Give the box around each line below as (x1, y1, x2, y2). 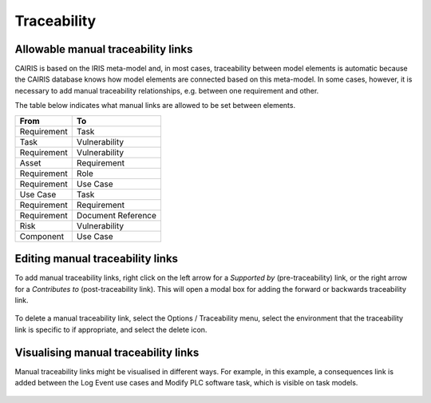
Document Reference (76, 209, 157, 221)
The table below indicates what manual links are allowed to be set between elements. (14, 101, 295, 110)
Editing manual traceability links (14, 252, 179, 265)
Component (19, 230, 64, 241)
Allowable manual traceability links (14, 42, 193, 56)
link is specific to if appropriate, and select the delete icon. (14, 325, 208, 334)
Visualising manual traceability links (14, 345, 200, 359)
